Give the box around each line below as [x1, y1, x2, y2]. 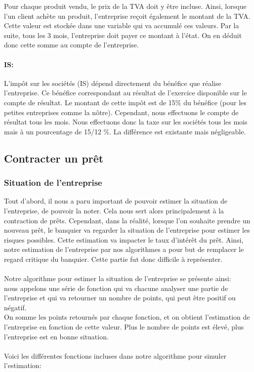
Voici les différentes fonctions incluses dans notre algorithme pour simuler [4, 350, 226, 361]
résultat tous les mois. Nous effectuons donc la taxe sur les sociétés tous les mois [4, 117, 248, 127]
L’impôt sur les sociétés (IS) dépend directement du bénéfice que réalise [4, 78, 221, 88]
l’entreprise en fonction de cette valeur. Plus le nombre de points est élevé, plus [4, 322, 244, 332]
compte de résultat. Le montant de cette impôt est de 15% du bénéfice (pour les [4, 97, 247, 107]
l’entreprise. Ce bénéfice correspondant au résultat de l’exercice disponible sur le [4, 87, 247, 98]
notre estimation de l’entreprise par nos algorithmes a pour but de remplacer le [4, 244, 244, 254]
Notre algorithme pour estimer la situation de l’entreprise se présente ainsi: [4, 273, 231, 284]
